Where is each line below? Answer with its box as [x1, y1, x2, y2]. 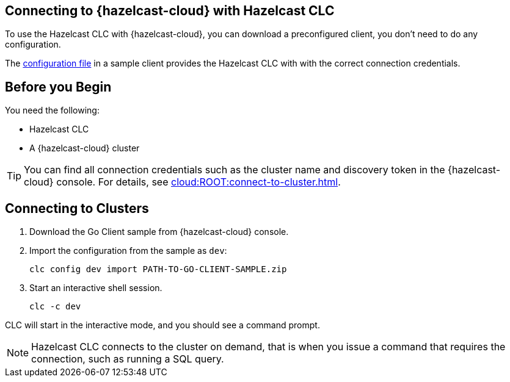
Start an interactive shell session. [29, 283, 162, 294]
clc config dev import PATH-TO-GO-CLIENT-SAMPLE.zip [29, 264, 287, 275]
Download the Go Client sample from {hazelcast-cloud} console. [29, 226, 289, 237]
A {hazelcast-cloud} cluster [29, 143, 140, 154]
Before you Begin [5, 79, 112, 95]
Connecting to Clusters [5, 200, 149, 216]
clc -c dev [29, 301, 81, 312]
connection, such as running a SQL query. [31, 353, 224, 366]
